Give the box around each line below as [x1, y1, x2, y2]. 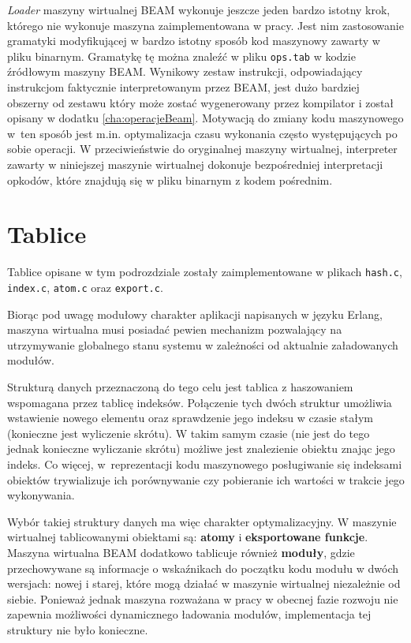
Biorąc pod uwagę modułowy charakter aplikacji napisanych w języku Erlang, [7, 305, 383, 322]
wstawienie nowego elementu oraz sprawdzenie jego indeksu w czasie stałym [7, 409, 373, 426]
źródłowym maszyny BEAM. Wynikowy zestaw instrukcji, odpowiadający [7, 63, 363, 80]
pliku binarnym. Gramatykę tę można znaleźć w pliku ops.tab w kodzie [7, 47, 356, 64]
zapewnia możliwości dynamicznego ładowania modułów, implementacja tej [7, 606, 372, 622]
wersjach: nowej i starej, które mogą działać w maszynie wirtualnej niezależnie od [7, 575, 401, 592]
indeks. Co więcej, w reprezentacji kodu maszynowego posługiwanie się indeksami [7, 455, 402, 472]
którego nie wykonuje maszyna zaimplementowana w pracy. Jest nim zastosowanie [7, 17, 404, 33]
